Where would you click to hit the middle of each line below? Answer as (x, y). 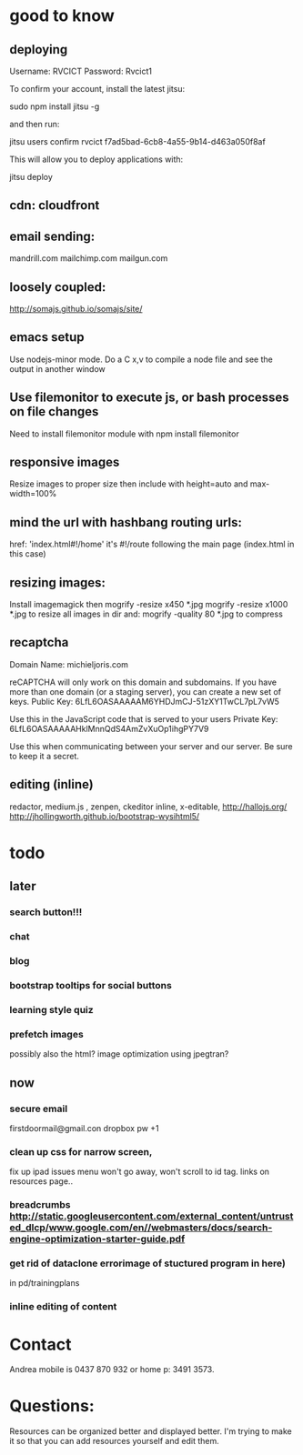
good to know (62, 16)
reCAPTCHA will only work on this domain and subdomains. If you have (143, 682)
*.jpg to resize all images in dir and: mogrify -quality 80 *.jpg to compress (146, 614)
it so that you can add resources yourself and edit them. (115, 1441)
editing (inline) (51, 784)
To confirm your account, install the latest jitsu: (97, 89)
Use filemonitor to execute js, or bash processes (149, 398)
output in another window (58, 368)
